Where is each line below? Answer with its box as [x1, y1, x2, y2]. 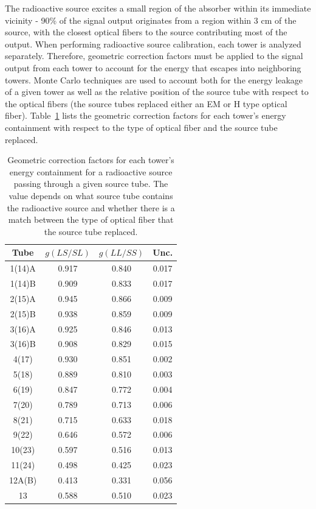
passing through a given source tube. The [13, 177, 168, 190]
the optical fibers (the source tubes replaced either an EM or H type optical [5, 97, 287, 110]
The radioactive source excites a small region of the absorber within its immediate [5, 2, 311, 14]
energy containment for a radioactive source [9, 165, 173, 178]
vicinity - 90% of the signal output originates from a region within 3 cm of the [5, 13, 297, 26]
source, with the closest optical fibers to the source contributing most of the [5, 26, 287, 38]
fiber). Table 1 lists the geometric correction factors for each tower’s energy [5, 109, 286, 122]
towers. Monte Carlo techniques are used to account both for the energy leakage [5, 73, 303, 86]
